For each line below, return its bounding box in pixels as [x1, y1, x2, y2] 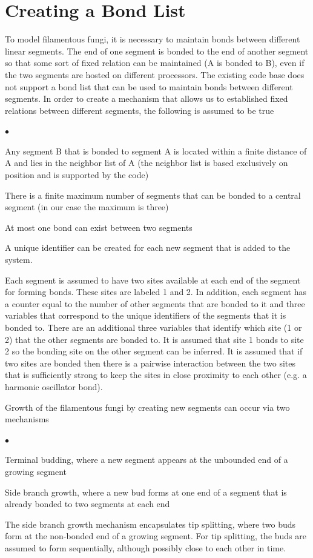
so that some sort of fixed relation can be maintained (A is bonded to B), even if [5, 56, 305, 69]
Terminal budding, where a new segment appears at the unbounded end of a [5, 453, 288, 466]
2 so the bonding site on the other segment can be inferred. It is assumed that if [5, 345, 303, 357]
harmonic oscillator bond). [5, 380, 103, 393]
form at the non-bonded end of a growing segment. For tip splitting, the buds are [5, 530, 307, 542]
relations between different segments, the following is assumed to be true [5, 104, 274, 116]
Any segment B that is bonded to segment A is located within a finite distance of [5, 144, 307, 157]
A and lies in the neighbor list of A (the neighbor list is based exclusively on [5, 156, 288, 169]
